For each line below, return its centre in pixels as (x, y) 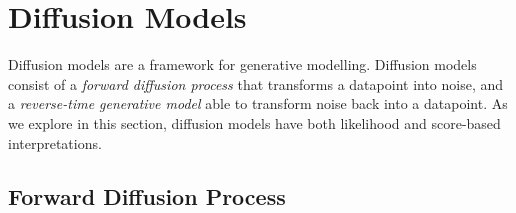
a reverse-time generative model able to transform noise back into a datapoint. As (258, 103)
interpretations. (55, 142)
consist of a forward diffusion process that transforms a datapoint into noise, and (256, 83)
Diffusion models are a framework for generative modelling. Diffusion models (242, 64)
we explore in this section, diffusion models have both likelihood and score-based (254, 122)
